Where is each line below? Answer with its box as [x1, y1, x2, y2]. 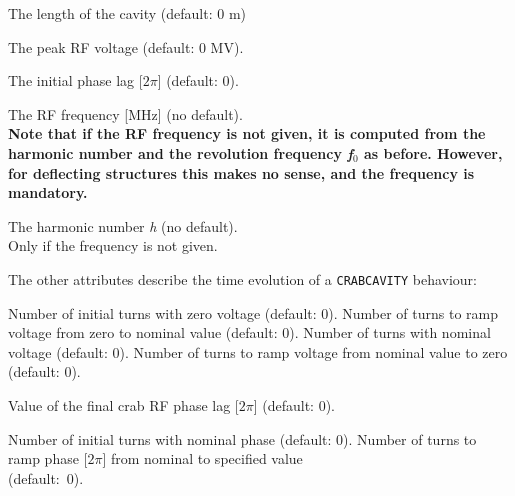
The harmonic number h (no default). [8, 215, 238, 236]
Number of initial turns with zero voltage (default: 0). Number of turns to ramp [8, 302, 499, 323]
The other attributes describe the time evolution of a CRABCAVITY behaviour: [8, 268, 477, 289]
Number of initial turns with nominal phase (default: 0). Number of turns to [8, 428, 477, 449]
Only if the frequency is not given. [8, 235, 218, 256]
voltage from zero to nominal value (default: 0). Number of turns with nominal [8, 322, 491, 343]
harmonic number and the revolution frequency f [8, 142, 353, 163]
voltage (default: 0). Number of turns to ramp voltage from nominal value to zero [8, 341, 508, 362]
